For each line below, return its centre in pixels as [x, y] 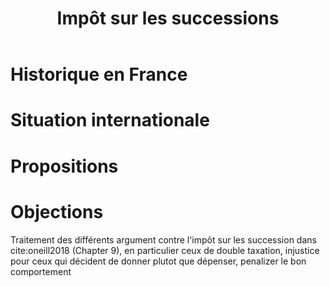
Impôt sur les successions [168, 18]
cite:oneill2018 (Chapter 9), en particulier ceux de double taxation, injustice [165, 250]
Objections [57, 211]
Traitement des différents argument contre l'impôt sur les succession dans [163, 239]
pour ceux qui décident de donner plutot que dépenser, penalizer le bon [158, 261]
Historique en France [99, 74]
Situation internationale [110, 120]
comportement [41, 271]
